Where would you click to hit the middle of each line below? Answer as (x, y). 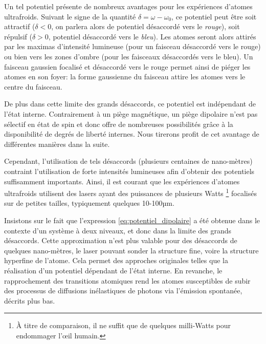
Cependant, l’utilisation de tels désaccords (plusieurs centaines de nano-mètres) (128, 161)
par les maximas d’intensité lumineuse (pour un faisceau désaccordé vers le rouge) (132, 46)
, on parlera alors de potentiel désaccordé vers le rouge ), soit (146, 26)
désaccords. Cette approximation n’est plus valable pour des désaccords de (121, 240)
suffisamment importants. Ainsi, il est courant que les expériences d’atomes (122, 181)
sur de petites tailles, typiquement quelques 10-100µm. (89, 203)
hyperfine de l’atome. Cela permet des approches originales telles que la (116, 260)
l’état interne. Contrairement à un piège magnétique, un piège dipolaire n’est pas (131, 113)
